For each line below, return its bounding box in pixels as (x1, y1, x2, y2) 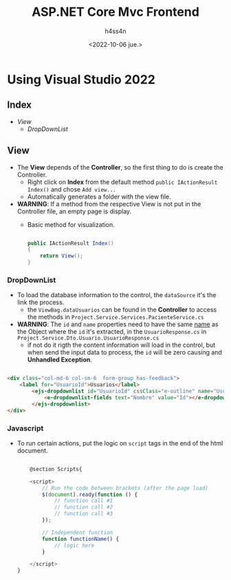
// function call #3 (54, 510, 113, 517)
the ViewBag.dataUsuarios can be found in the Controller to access (27, 306, 217, 314)
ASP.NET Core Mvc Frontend (32, 4, 199, 20)
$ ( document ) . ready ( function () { (42, 491, 138, 498)
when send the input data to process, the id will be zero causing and (27, 348, 222, 357)
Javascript (7, 423, 44, 433)
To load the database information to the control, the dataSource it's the (16, 291, 217, 299)
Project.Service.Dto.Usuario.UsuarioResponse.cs (16, 335, 159, 342)
